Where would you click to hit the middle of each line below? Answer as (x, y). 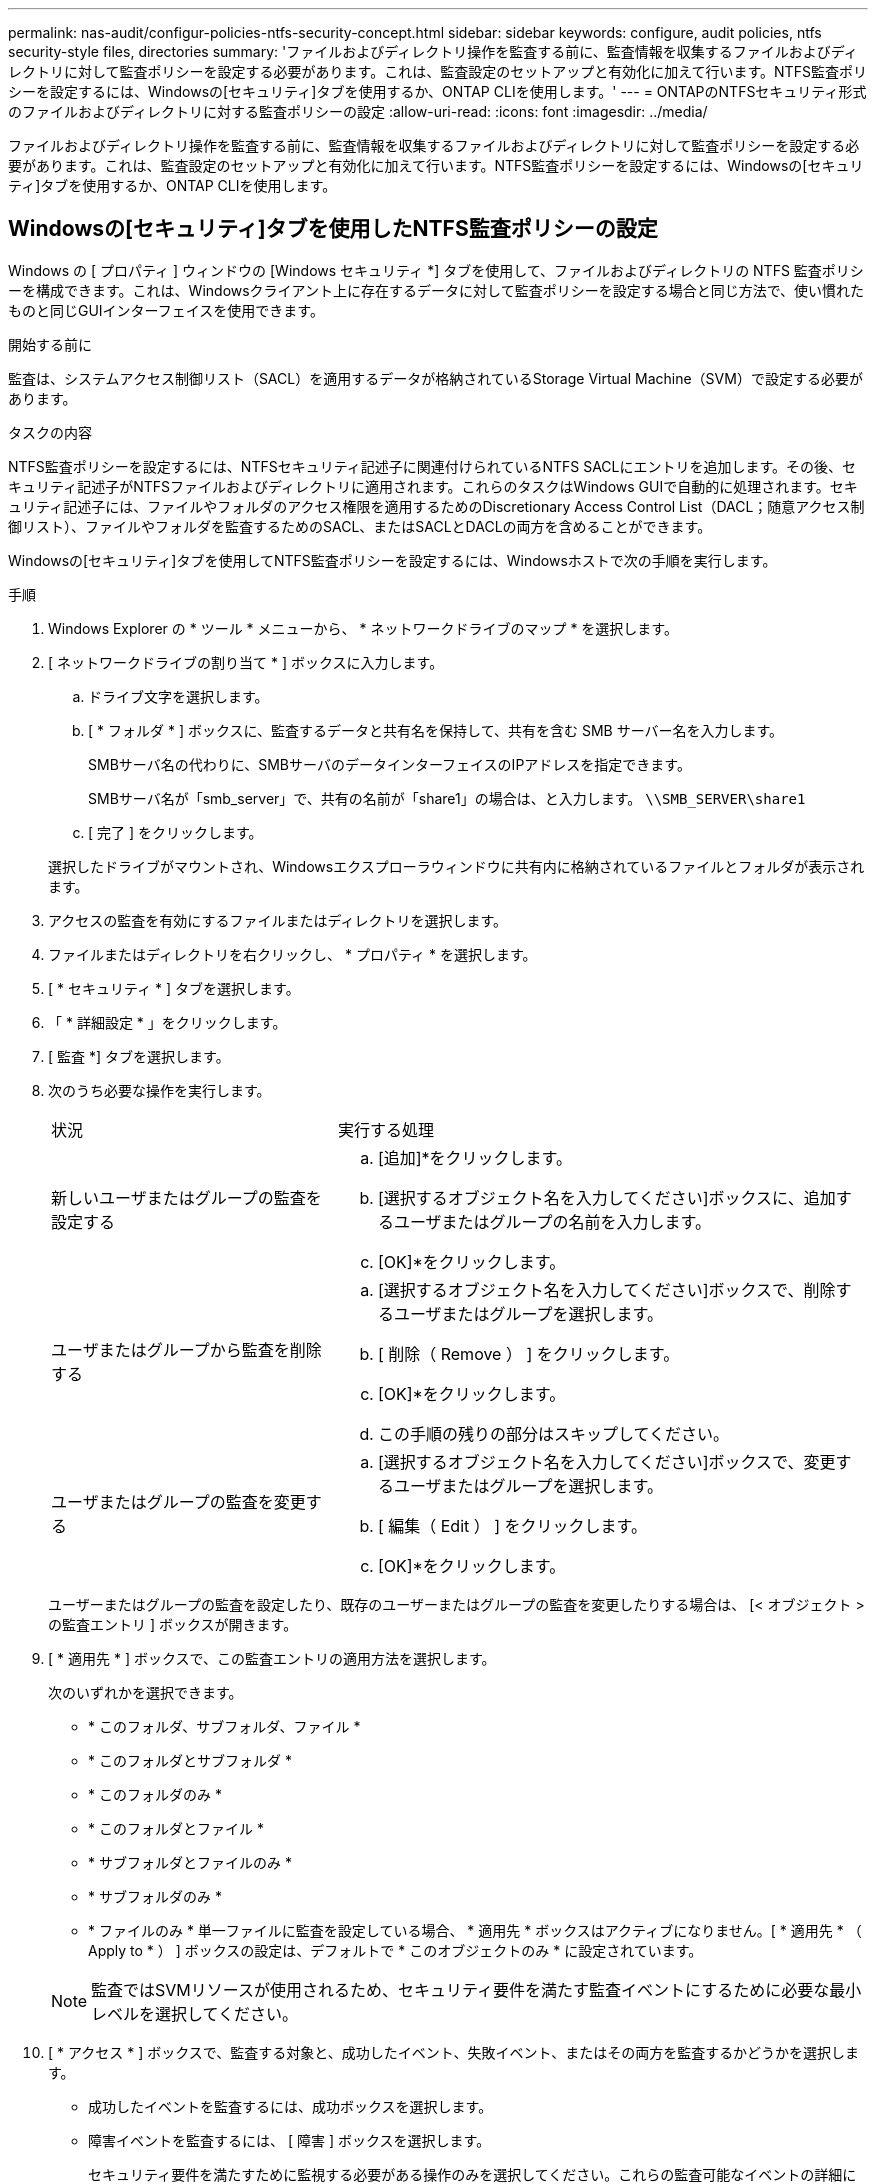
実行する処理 (385, 1129)
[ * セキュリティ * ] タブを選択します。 (174, 988)
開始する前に (50, 344)
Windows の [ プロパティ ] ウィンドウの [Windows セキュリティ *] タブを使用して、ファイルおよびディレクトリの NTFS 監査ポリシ (436, 270)
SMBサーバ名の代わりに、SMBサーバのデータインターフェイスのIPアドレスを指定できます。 (389, 764)
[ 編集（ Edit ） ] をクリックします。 (512, 1525)
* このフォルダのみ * (155, 1794)
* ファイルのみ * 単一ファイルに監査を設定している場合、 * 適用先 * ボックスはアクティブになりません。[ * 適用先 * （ (475, 1930)
